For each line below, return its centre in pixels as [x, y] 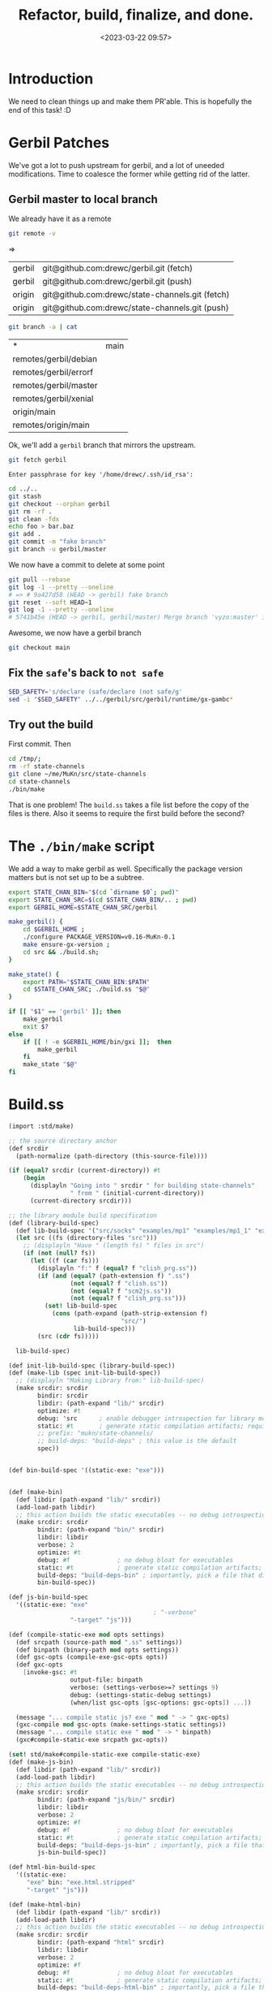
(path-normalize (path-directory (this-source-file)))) [112, 1156]
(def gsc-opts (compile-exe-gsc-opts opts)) [92, 1657]
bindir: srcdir [63, 1396]
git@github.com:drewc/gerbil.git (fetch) [117, 268]
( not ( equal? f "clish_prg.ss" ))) [128, 1298]
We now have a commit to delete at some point [87, 564]
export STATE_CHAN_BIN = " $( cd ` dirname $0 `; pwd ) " [94, 892]
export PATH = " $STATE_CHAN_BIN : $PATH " [87, 982]
